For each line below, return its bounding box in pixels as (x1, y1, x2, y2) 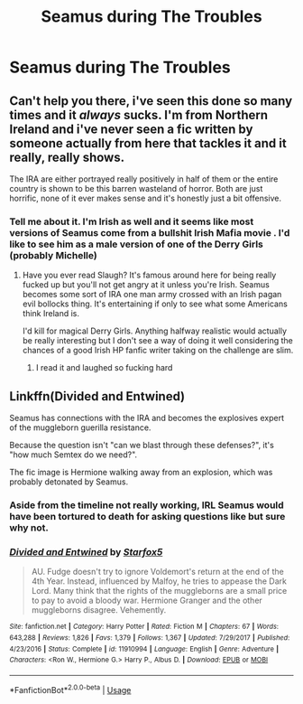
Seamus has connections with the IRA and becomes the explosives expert (9, 413, 284, 424)
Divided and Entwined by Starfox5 (9, 545, 163, 558)
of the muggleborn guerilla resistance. (9, 422, 151, 433)
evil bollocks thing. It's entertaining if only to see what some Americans (22, 298, 289, 309)
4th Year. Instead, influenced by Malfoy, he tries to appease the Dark (31, 576, 287, 587)
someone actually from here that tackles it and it (9, 136, 287, 151)
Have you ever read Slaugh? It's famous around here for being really (22, 269, 277, 281)
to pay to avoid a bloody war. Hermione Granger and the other (31, 595, 263, 606)
